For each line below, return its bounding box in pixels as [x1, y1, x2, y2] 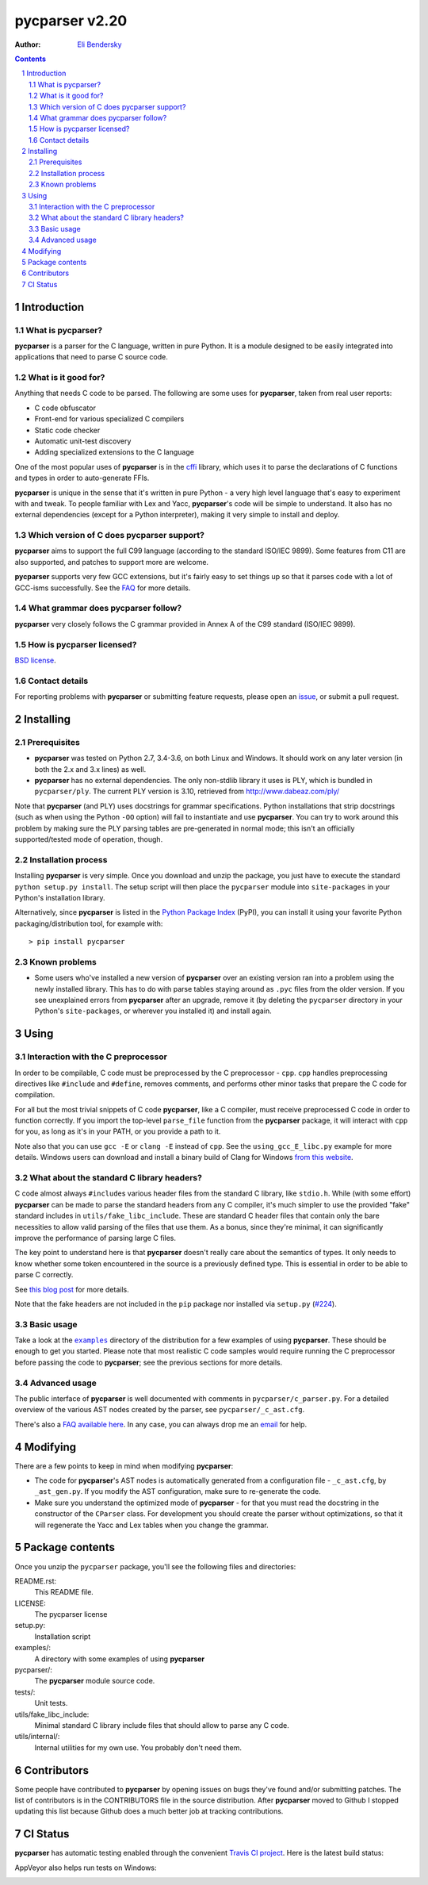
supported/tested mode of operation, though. [14, 834, 163, 844]
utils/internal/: [14, 1732, 60, 1741]
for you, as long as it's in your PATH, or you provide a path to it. [14, 1127, 221, 1136]
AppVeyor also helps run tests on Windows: [14, 1863, 158, 1872]
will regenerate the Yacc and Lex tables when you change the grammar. [34, 1520, 269, 1530]
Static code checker [34, 425, 101, 435]
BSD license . [14, 655, 56, 665]
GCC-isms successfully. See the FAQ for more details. [14, 583, 191, 593]
